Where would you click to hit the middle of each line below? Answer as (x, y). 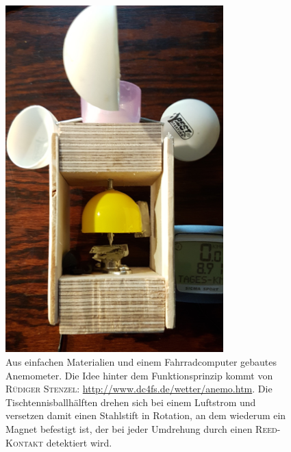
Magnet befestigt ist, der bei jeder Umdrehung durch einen (129, 428)
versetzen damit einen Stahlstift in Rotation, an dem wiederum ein (146, 415)
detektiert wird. (79, 442)
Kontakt (25, 442)
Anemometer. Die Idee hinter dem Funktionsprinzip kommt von (139, 375)
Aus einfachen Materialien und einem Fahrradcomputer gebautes (141, 362)
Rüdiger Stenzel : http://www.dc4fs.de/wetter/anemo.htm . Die (139, 389)
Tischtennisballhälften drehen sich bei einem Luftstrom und (131, 402)
